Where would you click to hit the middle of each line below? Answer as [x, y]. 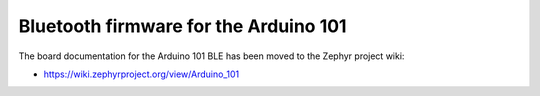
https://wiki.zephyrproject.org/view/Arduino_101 [141, 74]
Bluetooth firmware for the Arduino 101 [182, 26]
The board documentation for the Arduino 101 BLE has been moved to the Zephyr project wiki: [211, 56]
